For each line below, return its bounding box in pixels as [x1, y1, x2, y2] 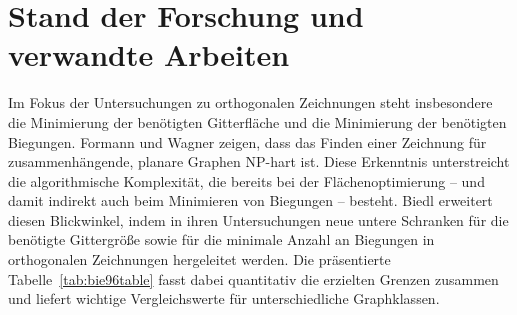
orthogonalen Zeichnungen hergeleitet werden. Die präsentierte [8, 249, 391, 270]
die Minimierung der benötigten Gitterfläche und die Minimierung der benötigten [8, 111, 507, 132]
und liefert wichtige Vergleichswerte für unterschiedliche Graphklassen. [8, 288, 440, 309]
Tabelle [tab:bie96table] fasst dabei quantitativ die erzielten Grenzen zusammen [8, 268, 499, 289]
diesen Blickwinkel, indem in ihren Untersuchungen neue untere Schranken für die [8, 209, 509, 230]
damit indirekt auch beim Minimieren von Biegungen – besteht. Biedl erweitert [8, 190, 493, 211]
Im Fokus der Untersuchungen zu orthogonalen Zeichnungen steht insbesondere [8, 92, 493, 113]
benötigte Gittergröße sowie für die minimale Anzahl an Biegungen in [8, 229, 435, 250]
